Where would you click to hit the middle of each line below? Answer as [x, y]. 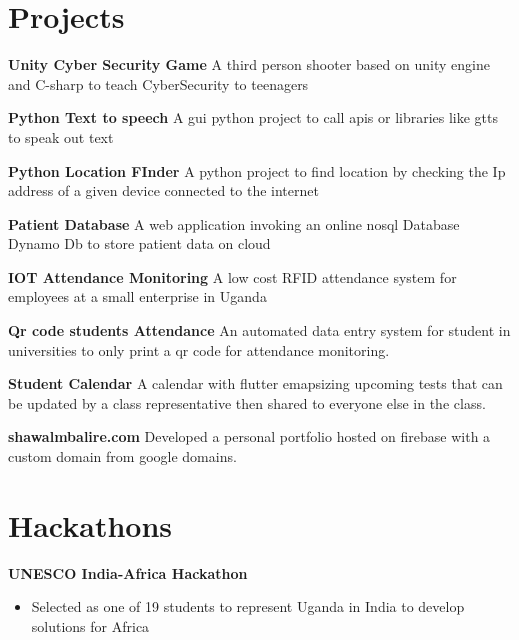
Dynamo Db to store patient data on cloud [139, 243]
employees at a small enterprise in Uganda [137, 296]
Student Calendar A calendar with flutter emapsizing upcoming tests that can [255, 383]
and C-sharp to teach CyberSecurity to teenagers [158, 83]
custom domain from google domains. [122, 456]
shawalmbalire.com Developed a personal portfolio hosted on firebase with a [249, 436]
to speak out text [61, 136]
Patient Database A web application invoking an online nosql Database [234, 223]
